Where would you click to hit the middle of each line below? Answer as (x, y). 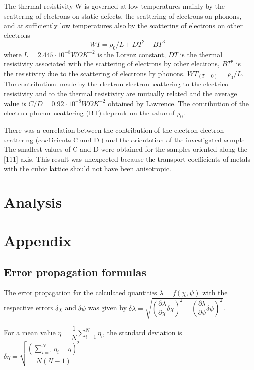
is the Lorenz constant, (132, 54)
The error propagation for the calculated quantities (81, 292)
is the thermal (201, 54)
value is (15, 103)
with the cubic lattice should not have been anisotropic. (88, 168)
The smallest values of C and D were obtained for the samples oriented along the (126, 149)
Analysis (33, 202)
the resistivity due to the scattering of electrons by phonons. (95, 73)
